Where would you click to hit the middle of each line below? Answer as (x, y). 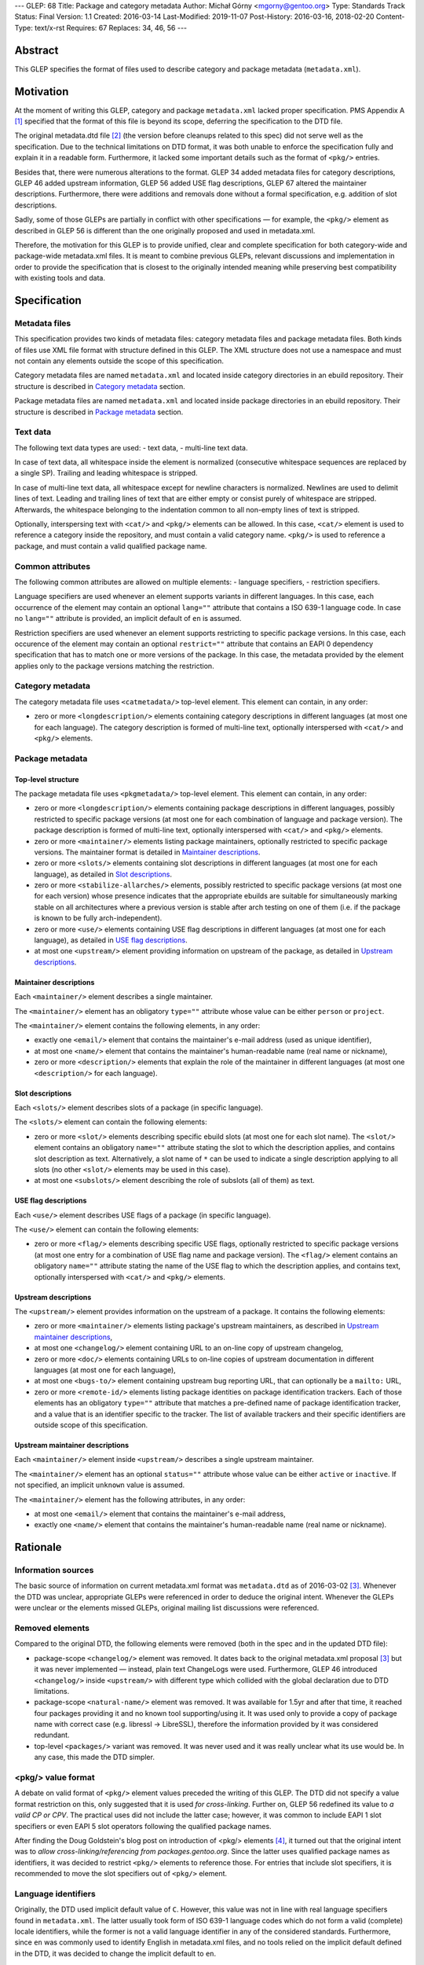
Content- (390, 17)
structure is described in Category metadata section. (100, 386)
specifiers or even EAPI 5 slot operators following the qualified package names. (143, 1826)
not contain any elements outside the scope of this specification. (119, 361)
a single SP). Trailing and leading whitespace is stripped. (106, 473)
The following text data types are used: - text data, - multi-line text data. (131, 447)
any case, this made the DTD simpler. (94, 1757)
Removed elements (52, 1628)
